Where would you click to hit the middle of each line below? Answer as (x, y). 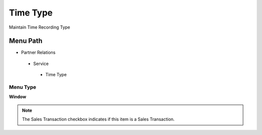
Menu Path (26, 41)
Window (18, 97)
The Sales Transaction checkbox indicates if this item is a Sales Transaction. (98, 119)
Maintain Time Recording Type (40, 27)
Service (41, 64)
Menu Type (23, 87)
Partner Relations (38, 52)
